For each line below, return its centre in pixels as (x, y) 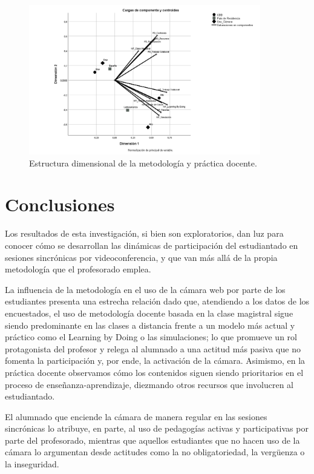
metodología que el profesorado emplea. (78, 269)
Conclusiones (60, 204)
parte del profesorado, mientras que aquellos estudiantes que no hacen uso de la (152, 440)
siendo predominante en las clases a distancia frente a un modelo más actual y (150, 325)
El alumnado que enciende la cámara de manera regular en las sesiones (136, 416)
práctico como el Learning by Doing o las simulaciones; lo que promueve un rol (151, 337)
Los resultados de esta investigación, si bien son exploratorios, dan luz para (144, 233)
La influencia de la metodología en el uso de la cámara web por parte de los (145, 289)
